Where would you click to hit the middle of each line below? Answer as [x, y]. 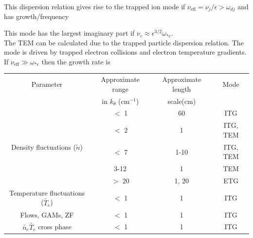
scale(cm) [182, 101]
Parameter [47, 84]
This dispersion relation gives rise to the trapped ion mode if [95, 6]
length [182, 89]
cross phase [55, 227]
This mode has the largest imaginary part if [69, 33]
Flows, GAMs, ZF [47, 214]
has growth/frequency [36, 16]
